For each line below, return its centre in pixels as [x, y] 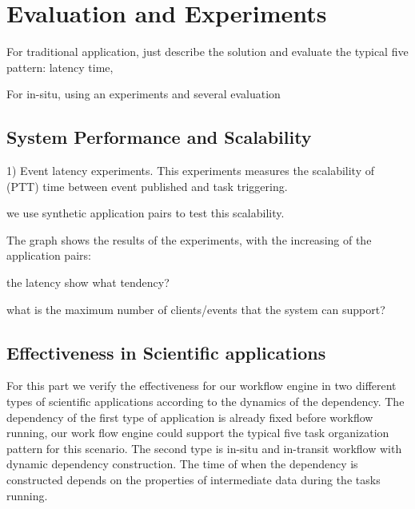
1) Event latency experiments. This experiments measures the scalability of [191, 171]
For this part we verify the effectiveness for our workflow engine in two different [202, 386]
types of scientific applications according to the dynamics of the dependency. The [206, 402]
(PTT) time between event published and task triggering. [147, 186]
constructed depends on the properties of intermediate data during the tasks [194, 480]
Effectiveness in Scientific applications [166, 352]
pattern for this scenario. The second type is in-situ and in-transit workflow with [204, 448]
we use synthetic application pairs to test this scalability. [146, 213]
